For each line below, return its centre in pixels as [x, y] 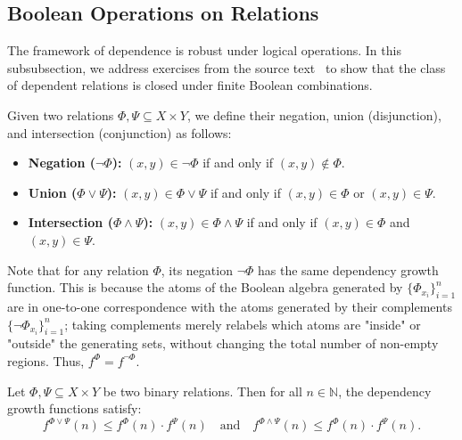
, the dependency [385, 391]
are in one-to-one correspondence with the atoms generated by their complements [230, 306]
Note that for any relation [78, 269]
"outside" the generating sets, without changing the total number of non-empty [223, 343]
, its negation [197, 269]
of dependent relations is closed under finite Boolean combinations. [190, 85]
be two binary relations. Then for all [202, 391]
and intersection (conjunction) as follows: [120, 132]
